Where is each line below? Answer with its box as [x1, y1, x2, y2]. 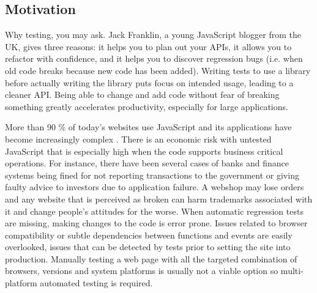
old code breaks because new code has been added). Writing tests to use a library [5, 64, 311, 76]
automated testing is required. [40, 276, 153, 289]
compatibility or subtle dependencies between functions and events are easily [5, 228, 293, 241]
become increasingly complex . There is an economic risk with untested [5, 132, 272, 145]
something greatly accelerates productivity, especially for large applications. [5, 100, 288, 113]
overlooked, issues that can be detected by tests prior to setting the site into [5, 240, 291, 253]
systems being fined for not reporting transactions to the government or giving [5, 168, 299, 181]
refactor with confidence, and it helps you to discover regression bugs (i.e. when [5, 52, 303, 65]
